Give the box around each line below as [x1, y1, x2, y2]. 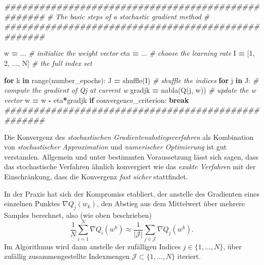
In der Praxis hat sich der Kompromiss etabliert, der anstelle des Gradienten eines [4, 188, 259, 199]
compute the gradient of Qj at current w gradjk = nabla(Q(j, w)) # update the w [4, 85, 256, 95]
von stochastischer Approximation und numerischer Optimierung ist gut [4, 141, 227, 152]
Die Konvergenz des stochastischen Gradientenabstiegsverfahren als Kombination [4, 131, 254, 142]
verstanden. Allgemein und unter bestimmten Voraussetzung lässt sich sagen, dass [4, 151, 259, 162]
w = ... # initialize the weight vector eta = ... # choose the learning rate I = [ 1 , [4, 48, 255, 58]
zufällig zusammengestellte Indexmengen [4, 251, 130, 261]
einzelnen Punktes [4, 198, 60, 209]
